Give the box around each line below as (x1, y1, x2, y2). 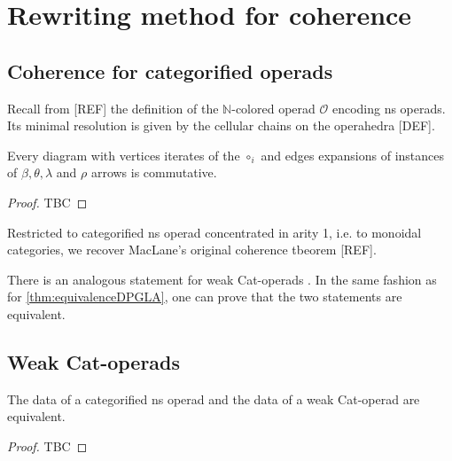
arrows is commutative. (90, 163, 217, 182)
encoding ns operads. (331, 98, 446, 117)
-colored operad (231, 98, 316, 117)
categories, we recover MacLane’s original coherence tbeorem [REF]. (7, 240, 377, 259)
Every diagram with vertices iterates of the (7, 145, 240, 164)
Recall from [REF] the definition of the (7, 98, 219, 117)
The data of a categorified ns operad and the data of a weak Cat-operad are (7, 389, 420, 408)
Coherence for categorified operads (7, 57, 333, 84)
